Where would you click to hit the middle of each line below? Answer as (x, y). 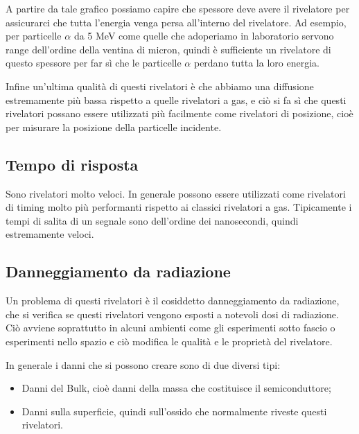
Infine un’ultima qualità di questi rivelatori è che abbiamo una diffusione (160, 86)
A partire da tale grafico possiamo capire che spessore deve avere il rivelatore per (178, 8)
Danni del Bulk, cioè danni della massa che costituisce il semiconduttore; (176, 388)
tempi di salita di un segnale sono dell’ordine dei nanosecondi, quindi (152, 220)
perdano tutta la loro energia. (256, 63)
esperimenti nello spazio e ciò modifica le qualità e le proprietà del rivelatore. (169, 341)
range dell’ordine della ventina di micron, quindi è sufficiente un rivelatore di (168, 49)
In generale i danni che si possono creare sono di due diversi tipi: (143, 364)
